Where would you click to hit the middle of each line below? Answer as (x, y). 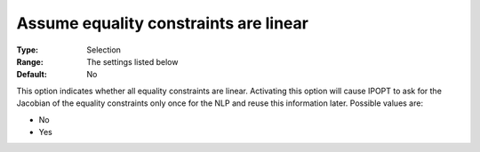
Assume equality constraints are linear (162, 23)
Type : (28, 50)
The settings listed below (132, 61)
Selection (104, 50)
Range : (30, 61)
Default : (32, 75)
